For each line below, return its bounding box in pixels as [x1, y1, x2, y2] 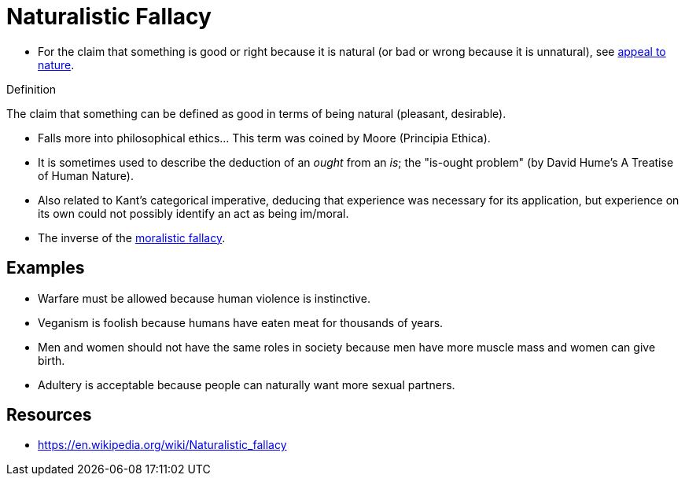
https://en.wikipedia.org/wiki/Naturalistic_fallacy [38, 438, 287, 452]
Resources [6, 405, 92, 425]
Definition [6, 82, 57, 96]
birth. [38, 353, 65, 367]
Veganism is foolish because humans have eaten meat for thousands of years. [38, 315, 444, 329]
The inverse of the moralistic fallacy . [38, 230, 226, 245]
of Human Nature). [38, 168, 134, 182]
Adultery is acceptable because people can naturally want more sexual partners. [38, 377, 455, 392]
